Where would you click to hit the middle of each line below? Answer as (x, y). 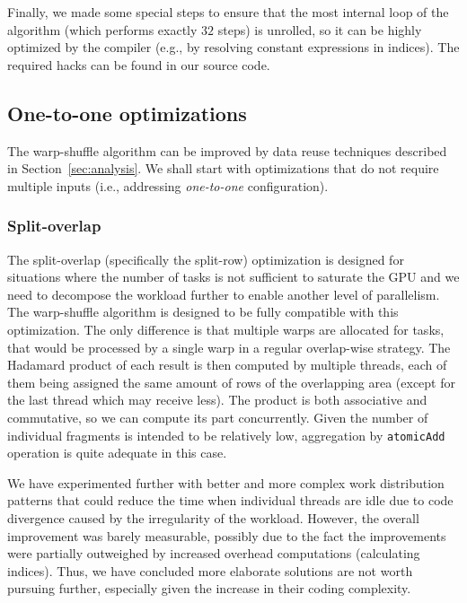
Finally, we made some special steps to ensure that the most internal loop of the (228, 12)
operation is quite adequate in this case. (117, 453)
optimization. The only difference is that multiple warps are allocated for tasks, (226, 329)
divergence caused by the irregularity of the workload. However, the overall (213, 517)
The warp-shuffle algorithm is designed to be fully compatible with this (203, 312)
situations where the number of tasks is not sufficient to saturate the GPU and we (233, 277)
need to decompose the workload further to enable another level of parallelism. (224, 294)
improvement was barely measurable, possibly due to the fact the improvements (227, 535)
